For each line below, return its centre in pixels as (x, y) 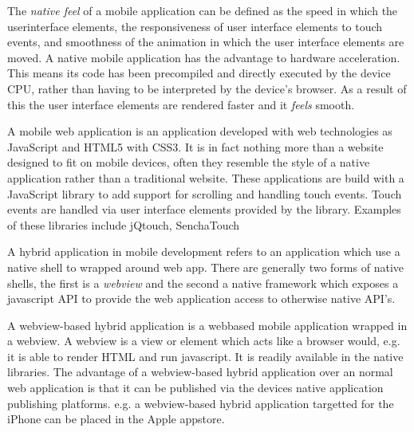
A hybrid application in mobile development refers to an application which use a (204, 251)
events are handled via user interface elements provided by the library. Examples (204, 209)
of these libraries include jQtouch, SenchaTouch (124, 224)
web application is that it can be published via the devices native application (195, 388)
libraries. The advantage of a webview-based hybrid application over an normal (200, 372)
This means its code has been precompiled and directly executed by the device (199, 73)
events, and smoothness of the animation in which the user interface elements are (206, 42)
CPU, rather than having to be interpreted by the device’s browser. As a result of (207, 88)
